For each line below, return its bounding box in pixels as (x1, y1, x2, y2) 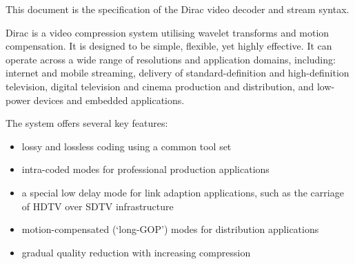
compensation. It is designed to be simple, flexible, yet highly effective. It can (6, 39, 332, 53)
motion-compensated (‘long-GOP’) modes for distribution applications (21, 222, 319, 236)
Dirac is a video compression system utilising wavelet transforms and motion (6, 25, 329, 39)
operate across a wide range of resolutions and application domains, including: (6, 52, 336, 66)
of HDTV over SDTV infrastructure (21, 199, 174, 213)
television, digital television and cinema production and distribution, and (6, 79, 314, 93)
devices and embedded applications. (33, 92, 185, 107)
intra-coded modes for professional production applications (21, 162, 270, 176)
